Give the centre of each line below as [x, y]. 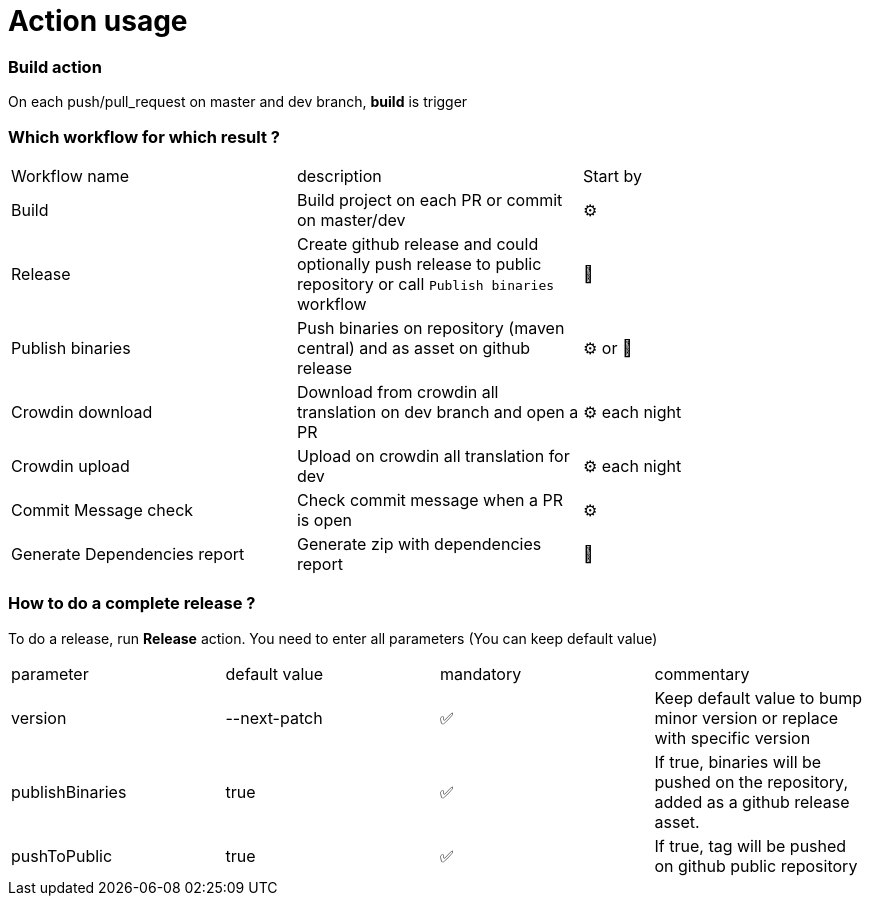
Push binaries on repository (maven [430, 327]
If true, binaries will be [738, 761]
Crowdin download [82, 411]
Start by [612, 175]
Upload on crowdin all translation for [433, 455]
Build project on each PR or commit [429, 199]
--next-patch [274, 717]
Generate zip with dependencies [419, 543]
